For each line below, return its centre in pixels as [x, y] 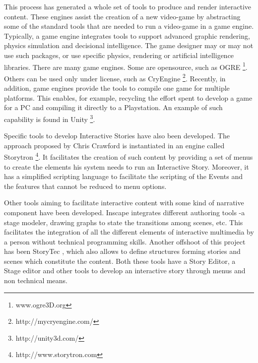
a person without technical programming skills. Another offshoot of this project [125, 241]
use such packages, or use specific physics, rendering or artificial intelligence [119, 55]
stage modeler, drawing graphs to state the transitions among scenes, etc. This [124, 222]
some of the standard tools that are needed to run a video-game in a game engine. [129, 26]
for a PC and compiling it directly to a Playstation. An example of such [113, 107]
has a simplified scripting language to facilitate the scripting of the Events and [123, 176]
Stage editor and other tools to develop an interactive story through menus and [125, 271]
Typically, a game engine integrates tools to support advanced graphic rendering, [127, 35]
